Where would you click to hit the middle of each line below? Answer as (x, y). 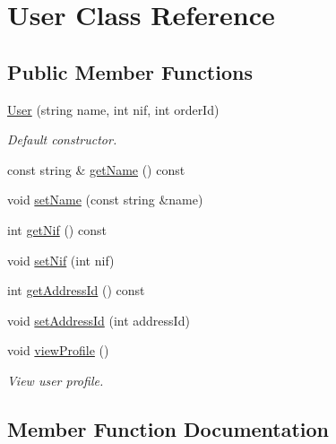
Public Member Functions (130, 71)
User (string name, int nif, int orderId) (113, 109)
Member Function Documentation (168, 428)
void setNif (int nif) (61, 260)
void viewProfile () (58, 350)
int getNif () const (57, 229)
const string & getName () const (96, 169)
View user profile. (56, 380)
